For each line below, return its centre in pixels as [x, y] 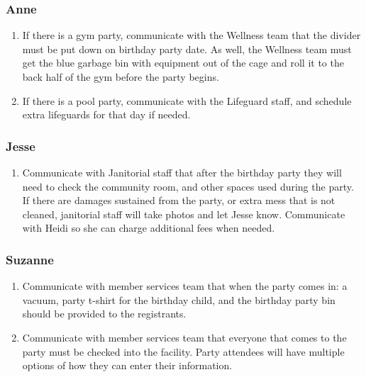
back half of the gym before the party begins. [121, 77]
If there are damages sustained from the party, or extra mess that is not [179, 200]
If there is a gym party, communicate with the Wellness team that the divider [192, 35]
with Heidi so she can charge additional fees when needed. [149, 228]
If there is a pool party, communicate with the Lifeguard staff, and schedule [187, 100]
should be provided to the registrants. [104, 314]
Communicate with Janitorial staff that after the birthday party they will [182, 172]
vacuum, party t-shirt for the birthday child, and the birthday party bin [179, 299]
